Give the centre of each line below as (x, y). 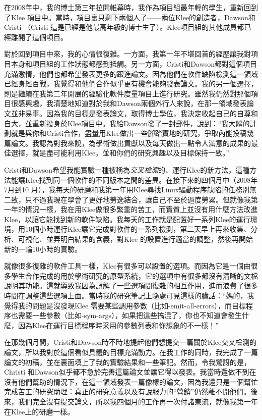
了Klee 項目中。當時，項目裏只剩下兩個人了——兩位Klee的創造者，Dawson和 (130, 17)
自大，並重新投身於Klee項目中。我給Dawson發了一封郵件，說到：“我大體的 (127, 123)
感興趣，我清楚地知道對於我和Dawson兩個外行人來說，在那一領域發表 (132, 103)
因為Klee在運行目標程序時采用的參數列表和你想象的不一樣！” (118, 325)
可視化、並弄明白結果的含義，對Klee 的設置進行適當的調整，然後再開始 (135, 239)
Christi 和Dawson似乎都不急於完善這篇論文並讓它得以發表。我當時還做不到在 (130, 372)
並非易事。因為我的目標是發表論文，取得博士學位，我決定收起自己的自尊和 (134, 113)
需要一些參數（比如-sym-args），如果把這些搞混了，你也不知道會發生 (130, 315)
